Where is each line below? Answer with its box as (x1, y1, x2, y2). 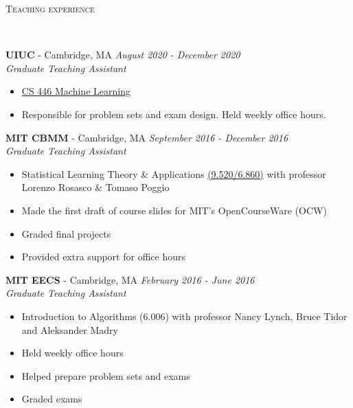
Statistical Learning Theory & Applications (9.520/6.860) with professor (21, 166, 326, 181)
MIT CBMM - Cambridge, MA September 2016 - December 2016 (5, 130, 288, 144)
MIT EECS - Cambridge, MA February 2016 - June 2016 (5, 272, 255, 286)
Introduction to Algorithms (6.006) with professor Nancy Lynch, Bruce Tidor (21, 308, 348, 323)
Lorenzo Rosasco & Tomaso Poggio (21, 180, 170, 194)
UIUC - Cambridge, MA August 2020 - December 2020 (5, 47, 240, 62)
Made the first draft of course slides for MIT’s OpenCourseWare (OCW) (21, 203, 327, 217)
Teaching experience (5, 1, 95, 15)
